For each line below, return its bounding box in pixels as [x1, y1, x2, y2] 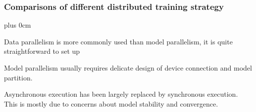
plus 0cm [4, 20, 31, 30]
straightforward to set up [4, 46, 80, 56]
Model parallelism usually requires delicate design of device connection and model [4, 63, 252, 73]
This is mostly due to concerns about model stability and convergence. [4, 98, 218, 109]
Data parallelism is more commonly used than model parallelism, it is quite [4, 36, 233, 46]
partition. [4, 72, 33, 82]
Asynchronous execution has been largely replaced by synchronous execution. [4, 89, 238, 99]
